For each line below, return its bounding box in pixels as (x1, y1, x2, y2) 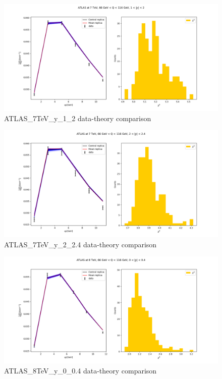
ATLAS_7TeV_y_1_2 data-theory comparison (4, 113, 151, 123)
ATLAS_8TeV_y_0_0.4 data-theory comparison (4, 365, 157, 375)
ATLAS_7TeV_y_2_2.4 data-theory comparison (4, 239, 157, 249)
